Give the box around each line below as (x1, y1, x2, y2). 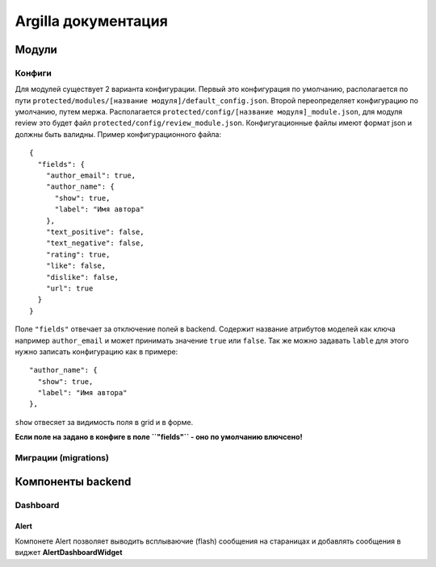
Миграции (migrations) (15, 452, 109, 464)
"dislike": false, (45, 273, 119, 281)
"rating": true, (45, 250, 111, 259)
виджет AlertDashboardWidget (15, 548, 123, 557)
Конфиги (15, 67, 52, 78)
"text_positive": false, (45, 227, 145, 236)
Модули (15, 43, 58, 56)
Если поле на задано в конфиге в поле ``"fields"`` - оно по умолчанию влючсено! (15, 432, 303, 442)
